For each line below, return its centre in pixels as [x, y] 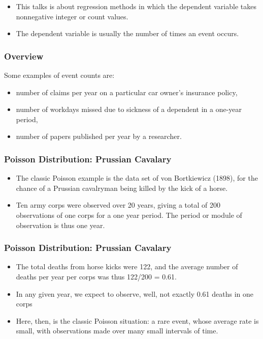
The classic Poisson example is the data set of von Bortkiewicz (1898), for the [137, 178]
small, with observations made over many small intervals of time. [117, 331]
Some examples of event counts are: [59, 75]
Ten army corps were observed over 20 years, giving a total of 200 [118, 205]
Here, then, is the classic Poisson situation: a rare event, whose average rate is [137, 320]
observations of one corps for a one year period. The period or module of [129, 215]
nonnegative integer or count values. [72, 16]
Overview [24, 56]
